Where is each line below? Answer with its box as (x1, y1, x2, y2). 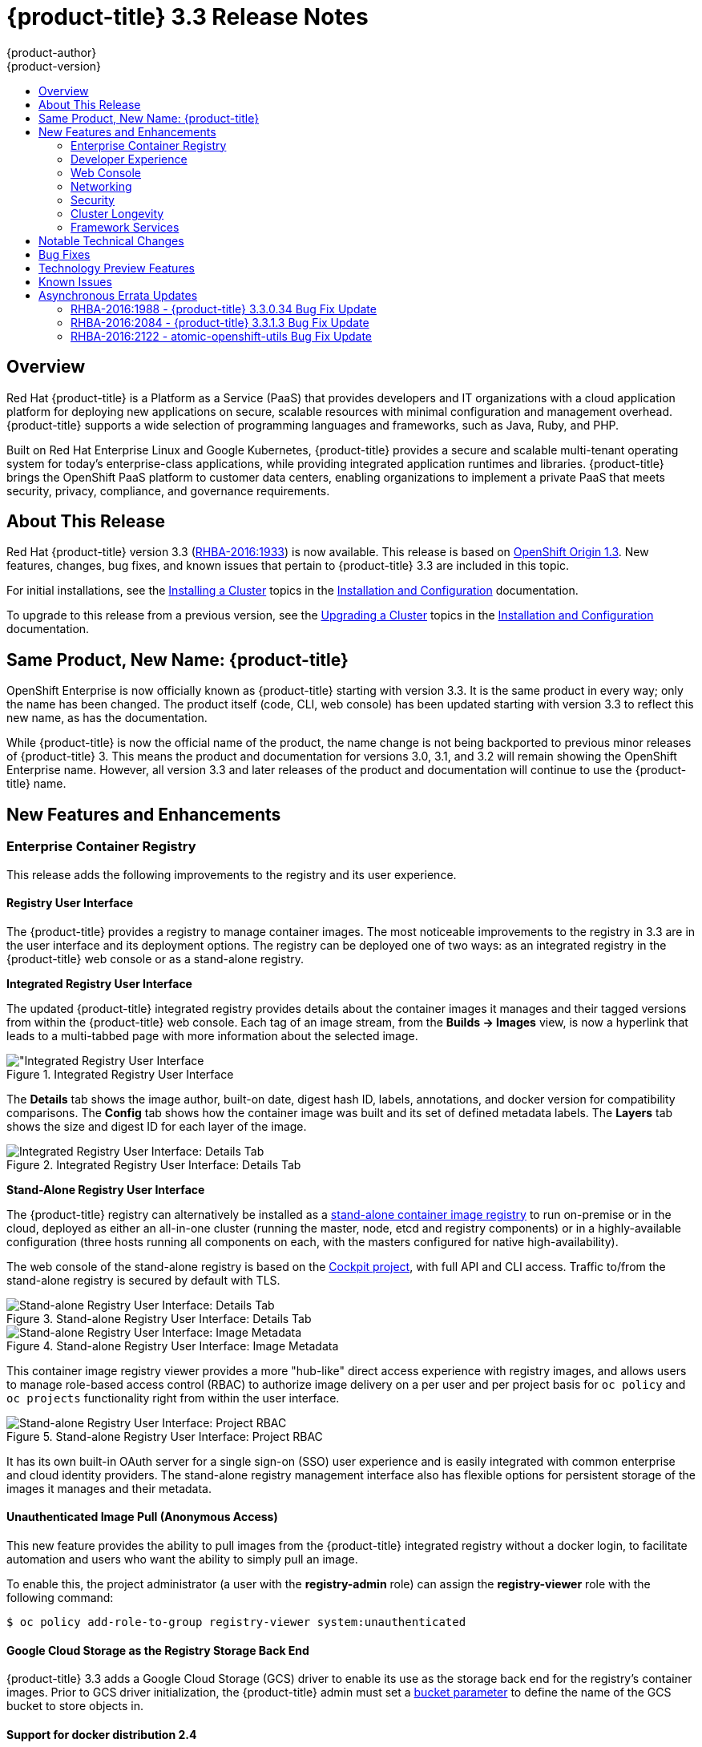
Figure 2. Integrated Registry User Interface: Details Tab (6, 1157, 301, 1172)
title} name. (6, 777, 67, 791)
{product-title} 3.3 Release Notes (6, 3, 369, 30)
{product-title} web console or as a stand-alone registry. (6, 951, 304, 966)
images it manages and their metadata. (6, 1481, 212, 1495)
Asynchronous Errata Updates (38, 288, 198, 302)
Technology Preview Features (38, 260, 195, 275)
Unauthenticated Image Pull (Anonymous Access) (6, 1510, 278, 1524)
